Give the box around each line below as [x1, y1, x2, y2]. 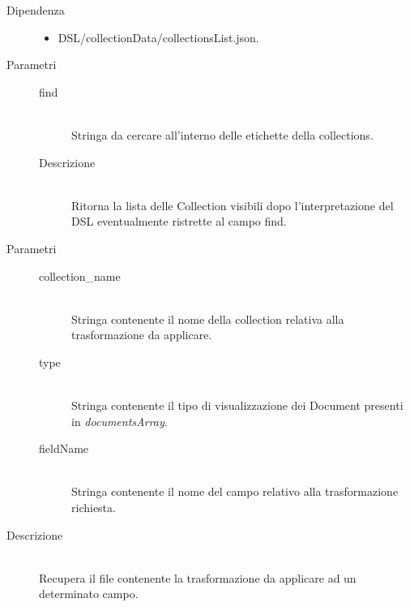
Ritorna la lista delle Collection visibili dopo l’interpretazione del [71, 196, 394, 213]
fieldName [39, 440, 89, 457]
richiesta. [71, 499, 116, 516]
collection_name [39, 267, 121, 284]
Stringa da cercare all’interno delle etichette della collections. [71, 126, 374, 143]
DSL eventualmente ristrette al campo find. [71, 213, 287, 230]
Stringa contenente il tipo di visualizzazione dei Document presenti [71, 397, 404, 414]
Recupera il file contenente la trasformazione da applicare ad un [39, 569, 357, 586]
